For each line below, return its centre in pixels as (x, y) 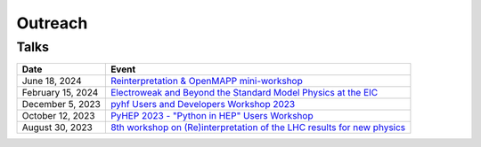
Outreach (52, 23)
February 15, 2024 (60, 93)
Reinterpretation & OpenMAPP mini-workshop (206, 81)
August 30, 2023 (57, 128)
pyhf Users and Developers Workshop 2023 (203, 104)
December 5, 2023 (61, 104)
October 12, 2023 (58, 116)
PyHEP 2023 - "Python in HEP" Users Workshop (212, 116)
